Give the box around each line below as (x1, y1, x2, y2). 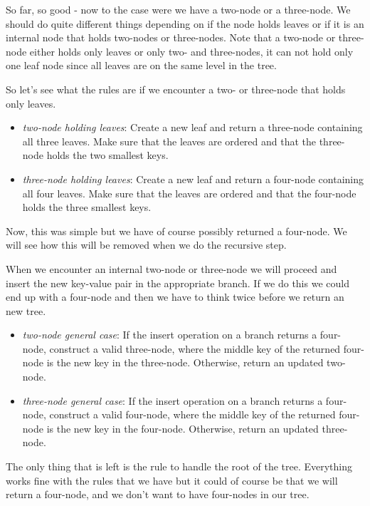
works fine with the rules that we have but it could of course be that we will (6, 473, 338, 487)
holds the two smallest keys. (46, 148, 169, 162)
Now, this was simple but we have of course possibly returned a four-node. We (6, 223, 347, 238)
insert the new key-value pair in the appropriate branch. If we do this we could (6, 275, 349, 290)
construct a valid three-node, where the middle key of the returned (49, 341, 341, 356)
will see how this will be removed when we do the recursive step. (6, 237, 287, 252)
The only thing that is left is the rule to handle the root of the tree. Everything (6, 459, 353, 474)
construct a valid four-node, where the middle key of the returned (49, 407, 336, 422)
